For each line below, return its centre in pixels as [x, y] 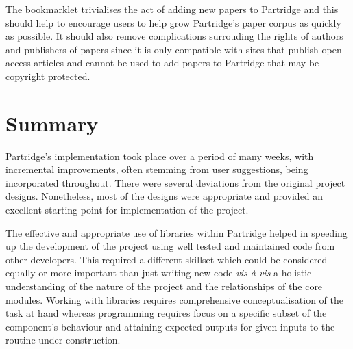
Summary [52, 123]
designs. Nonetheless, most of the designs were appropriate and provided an [165, 196]
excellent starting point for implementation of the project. [127, 210]
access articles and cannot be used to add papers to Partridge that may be [162, 63]
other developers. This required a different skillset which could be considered [167, 259]
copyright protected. [48, 76]
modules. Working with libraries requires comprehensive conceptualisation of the [174, 299]
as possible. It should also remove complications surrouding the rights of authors [174, 36]
